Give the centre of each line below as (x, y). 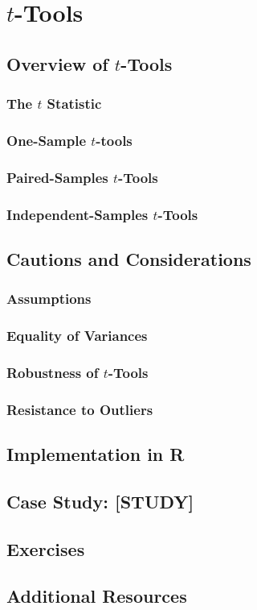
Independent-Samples (78, 214)
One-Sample (47, 140)
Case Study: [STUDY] (100, 501)
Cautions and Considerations (129, 258)
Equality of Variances (77, 336)
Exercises (46, 548)
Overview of (57, 63)
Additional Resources (97, 596)
